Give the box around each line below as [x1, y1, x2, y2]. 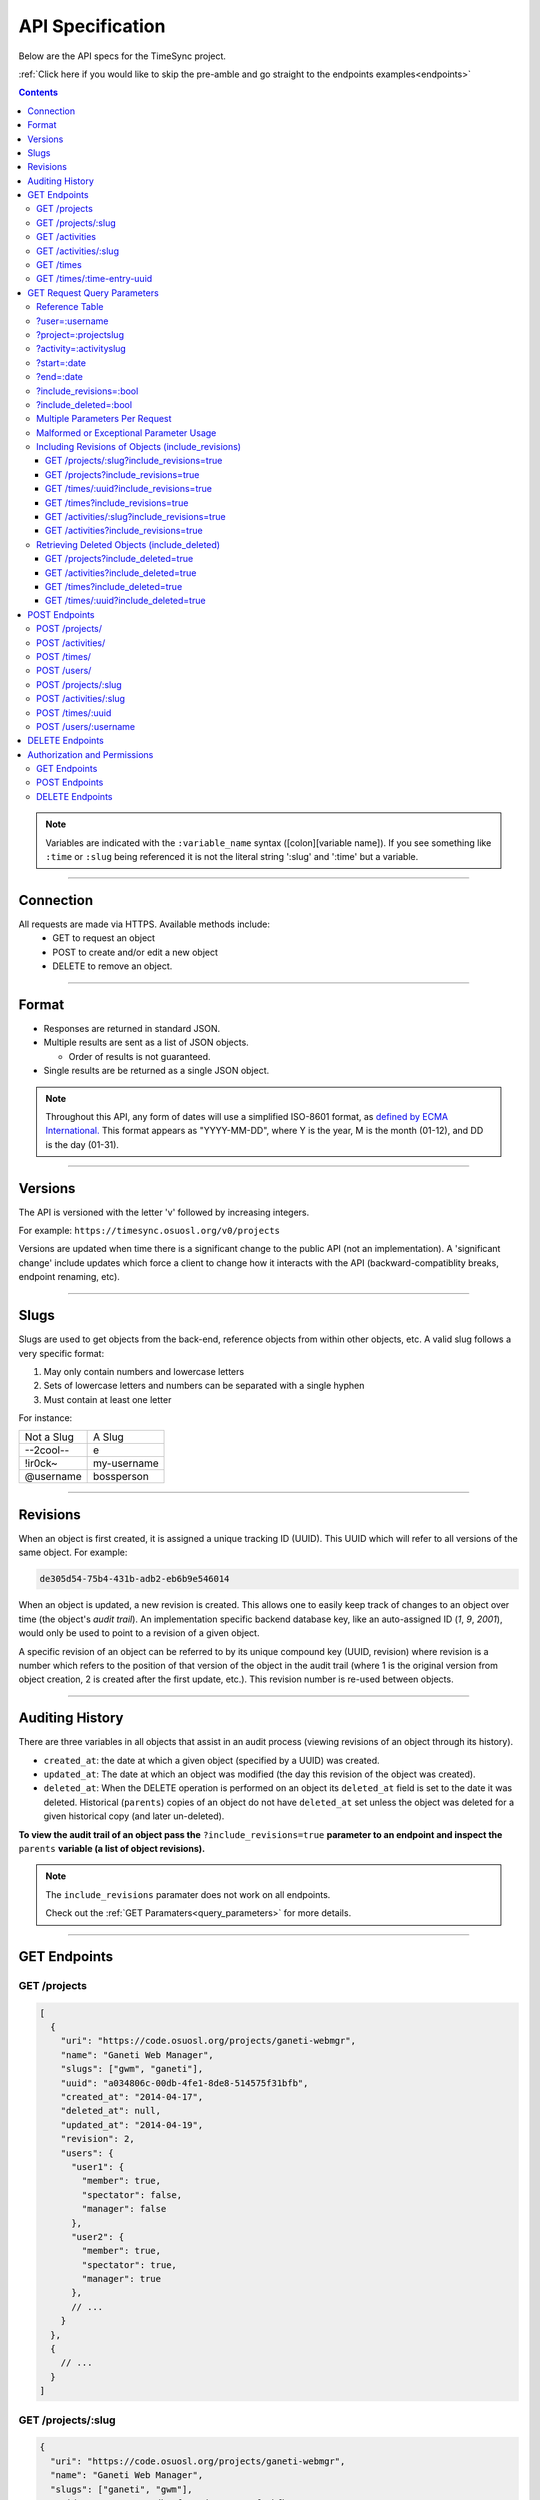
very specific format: [18, 1347, 105, 1359]
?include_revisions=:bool [36, 385, 139, 397]
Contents [18, 86, 59, 99]
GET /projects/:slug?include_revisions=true [45, 455, 223, 467]
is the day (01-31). [45, 1138, 120, 1150]
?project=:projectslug [36, 328, 125, 340]
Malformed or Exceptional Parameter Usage [36, 426, 217, 439]
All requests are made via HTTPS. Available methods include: [18, 918, 270, 930]
